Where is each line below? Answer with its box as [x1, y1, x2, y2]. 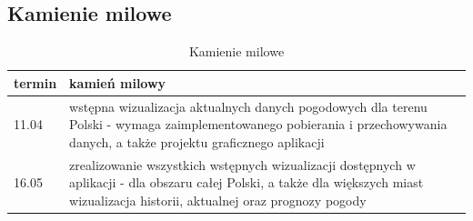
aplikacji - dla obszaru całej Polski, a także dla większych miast [69, 173, 424, 192]
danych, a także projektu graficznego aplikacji [69, 132, 325, 151]
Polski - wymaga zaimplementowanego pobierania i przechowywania [69, 115, 448, 134]
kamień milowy [69, 73, 166, 92]
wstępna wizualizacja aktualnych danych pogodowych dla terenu [69, 96, 428, 116]
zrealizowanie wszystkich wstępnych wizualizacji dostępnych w [69, 155, 416, 174]
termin [14, 73, 57, 92]
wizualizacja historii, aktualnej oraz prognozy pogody [69, 190, 367, 209]
